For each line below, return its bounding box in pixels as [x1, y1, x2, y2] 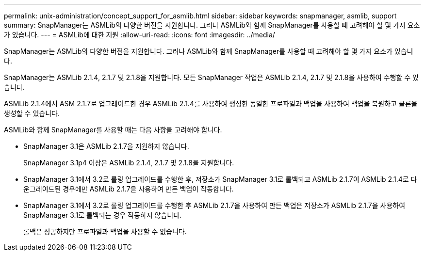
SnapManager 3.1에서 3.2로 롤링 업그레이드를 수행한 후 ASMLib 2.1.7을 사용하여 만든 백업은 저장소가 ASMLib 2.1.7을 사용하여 [23, 201, 406, 209]
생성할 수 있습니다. [4, 109, 60, 117]
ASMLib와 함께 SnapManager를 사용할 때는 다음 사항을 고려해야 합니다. [4, 126, 222, 134]
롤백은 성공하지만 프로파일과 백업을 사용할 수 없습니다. [23, 227, 187, 236]
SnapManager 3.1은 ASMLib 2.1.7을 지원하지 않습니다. [23, 142, 189, 150]
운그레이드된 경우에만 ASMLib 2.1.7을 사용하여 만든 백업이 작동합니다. [23, 185, 234, 193]
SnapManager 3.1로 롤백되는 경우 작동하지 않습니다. [23, 211, 182, 219]
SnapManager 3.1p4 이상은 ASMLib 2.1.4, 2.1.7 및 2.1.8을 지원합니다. [23, 159, 234, 167]
